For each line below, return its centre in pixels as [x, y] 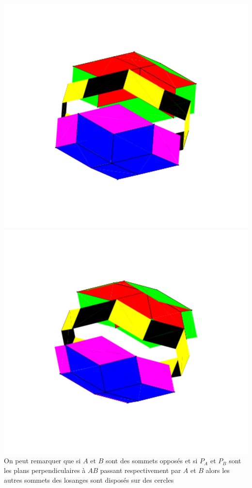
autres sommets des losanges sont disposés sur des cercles [89, 480]
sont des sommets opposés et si [151, 461]
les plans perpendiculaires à [45, 470]
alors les [218, 470]
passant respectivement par [141, 470]
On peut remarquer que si [42, 461]
